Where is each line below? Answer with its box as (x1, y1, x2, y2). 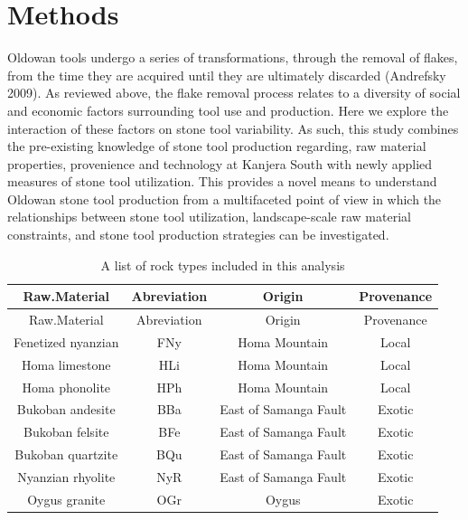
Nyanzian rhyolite (17, 468, 116, 486)
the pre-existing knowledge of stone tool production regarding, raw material (7, 137, 426, 156)
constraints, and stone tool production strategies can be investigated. (7, 225, 389, 244)
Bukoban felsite (23, 422, 109, 441)
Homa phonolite (22, 377, 111, 396)
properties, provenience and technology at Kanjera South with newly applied (7, 154, 433, 173)
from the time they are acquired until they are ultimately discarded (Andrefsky (7, 65, 446, 84)
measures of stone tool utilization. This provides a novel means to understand (7, 172, 437, 191)
